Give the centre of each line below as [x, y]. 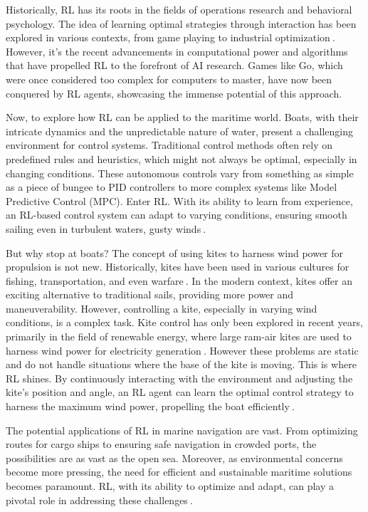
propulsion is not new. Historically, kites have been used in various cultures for [178, 267]
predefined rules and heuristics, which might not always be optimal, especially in [182, 158]
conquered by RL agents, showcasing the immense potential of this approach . [174, 93]
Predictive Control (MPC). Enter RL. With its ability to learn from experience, [179, 200]
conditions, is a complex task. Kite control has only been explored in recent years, [184, 322]
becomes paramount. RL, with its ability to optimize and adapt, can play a [170, 486]
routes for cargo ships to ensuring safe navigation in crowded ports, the [161, 444]
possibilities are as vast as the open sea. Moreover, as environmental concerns [174, 458]
